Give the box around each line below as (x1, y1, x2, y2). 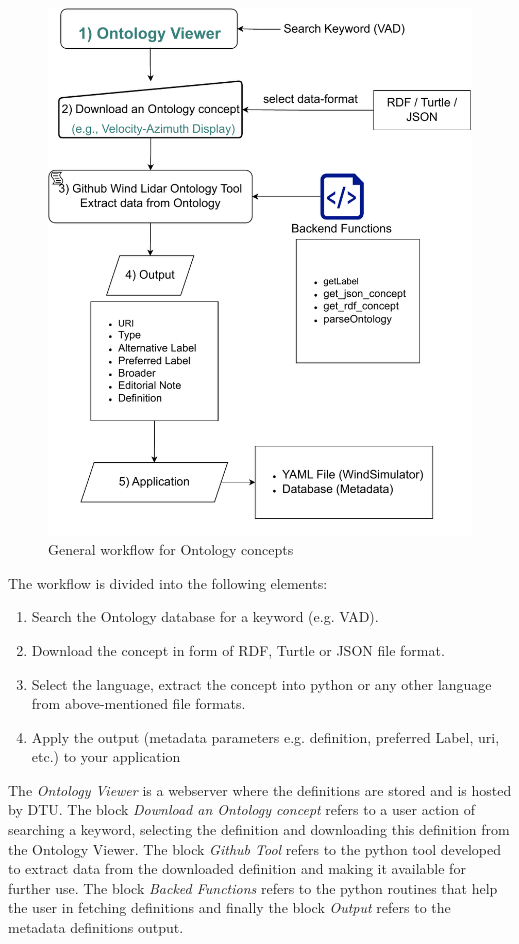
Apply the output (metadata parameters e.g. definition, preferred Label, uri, (31, 726, 500, 747)
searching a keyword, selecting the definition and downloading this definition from (8, 819, 510, 840)
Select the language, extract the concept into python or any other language (31, 673, 492, 694)
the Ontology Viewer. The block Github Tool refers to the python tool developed (8, 838, 502, 859)
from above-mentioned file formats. (31, 693, 246, 714)
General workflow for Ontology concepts (48, 539, 294, 560)
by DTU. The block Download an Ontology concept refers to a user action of (8, 799, 475, 820)
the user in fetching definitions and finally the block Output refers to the (8, 897, 451, 918)
